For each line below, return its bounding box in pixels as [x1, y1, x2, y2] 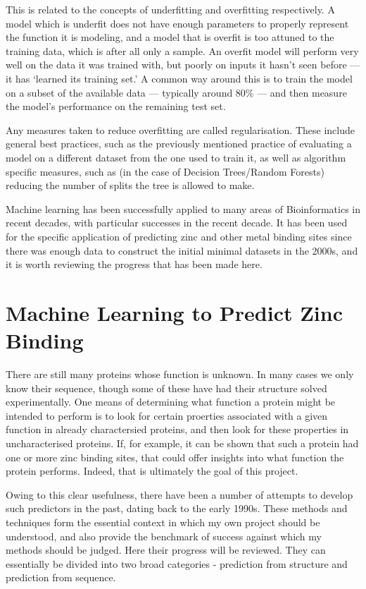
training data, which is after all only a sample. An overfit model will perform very [6, 43, 359, 58]
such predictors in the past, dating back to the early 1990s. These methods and [6, 501, 348, 516]
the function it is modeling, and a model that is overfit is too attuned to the [6, 30, 334, 44]
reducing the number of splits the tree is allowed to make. [6, 178, 255, 193]
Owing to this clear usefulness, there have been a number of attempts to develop [6, 487, 353, 502]
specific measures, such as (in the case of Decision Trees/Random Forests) [6, 164, 324, 178]
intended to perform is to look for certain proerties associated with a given [6, 408, 328, 423]
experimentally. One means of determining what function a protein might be [6, 394, 336, 409]
